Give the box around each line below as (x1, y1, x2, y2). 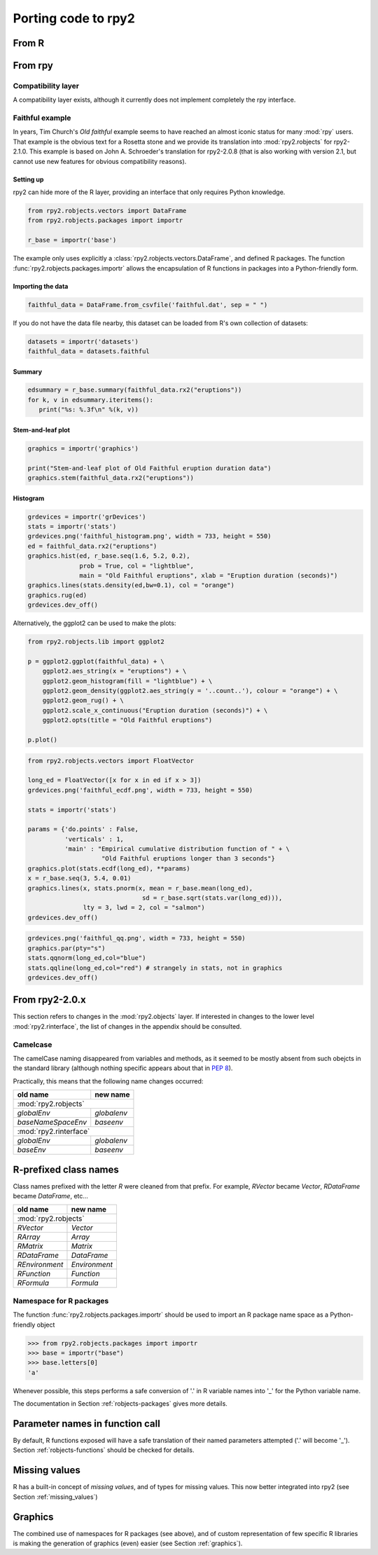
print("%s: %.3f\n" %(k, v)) (38, 406, 139, 413)
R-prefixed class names (13, 1163, 119, 1175)
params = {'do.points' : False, (27, 826, 139, 833)
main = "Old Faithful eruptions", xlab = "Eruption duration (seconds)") (79, 571, 338, 580)
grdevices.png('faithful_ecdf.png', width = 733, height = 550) (27, 786, 253, 794)
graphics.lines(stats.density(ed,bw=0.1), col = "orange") (27, 582, 234, 589)
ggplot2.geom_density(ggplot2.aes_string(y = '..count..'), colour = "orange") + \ (42, 687, 338, 695)
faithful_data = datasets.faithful (27, 347, 150, 355)
